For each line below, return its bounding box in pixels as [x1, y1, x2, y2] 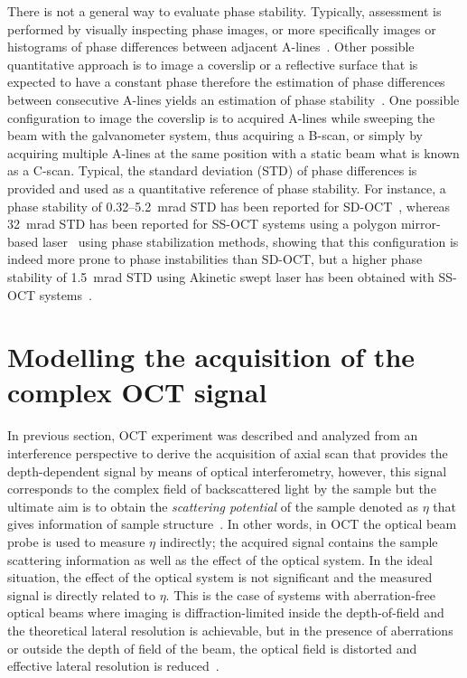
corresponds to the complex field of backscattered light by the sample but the [7, 479, 436, 498]
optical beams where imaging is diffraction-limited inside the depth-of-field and [7, 603, 444, 622]
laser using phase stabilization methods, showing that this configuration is [42, 231, 459, 250]
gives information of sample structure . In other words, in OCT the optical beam [7, 514, 457, 533]
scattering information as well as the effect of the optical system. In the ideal [7, 550, 433, 569]
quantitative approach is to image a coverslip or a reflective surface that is [7, 54, 418, 73]
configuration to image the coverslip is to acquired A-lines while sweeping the [7, 108, 435, 127]
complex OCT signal [7, 373, 267, 410]
